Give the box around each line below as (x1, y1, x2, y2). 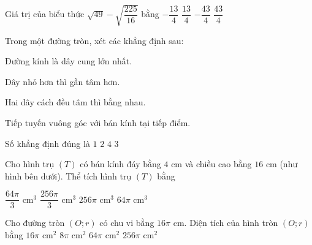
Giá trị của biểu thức (5, 7, 85, 20)
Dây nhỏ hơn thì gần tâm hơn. (5, 75, 120, 88)
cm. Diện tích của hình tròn (173, 216, 278, 229)
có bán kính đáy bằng (80, 157, 161, 170)
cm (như (265, 157, 298, 170)
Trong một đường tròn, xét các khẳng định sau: (5, 34, 184, 47)
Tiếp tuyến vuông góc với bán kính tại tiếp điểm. (5, 116, 191, 129)
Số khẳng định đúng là (5, 137, 90, 149)
